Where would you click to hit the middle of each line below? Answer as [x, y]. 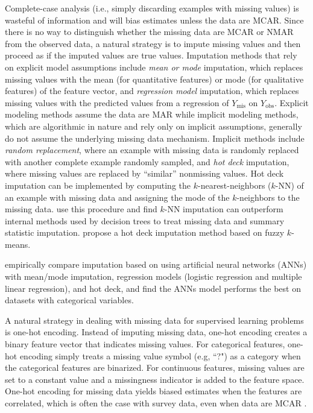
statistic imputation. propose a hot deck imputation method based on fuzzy [145, 232]
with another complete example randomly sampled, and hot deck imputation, [147, 161]
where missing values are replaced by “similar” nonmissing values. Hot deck [144, 173]
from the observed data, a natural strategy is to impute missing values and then [153, 43]
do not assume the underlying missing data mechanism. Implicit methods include [155, 138]
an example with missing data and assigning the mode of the [117, 197]
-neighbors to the [268, 197]
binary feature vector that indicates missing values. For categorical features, [145, 344]
